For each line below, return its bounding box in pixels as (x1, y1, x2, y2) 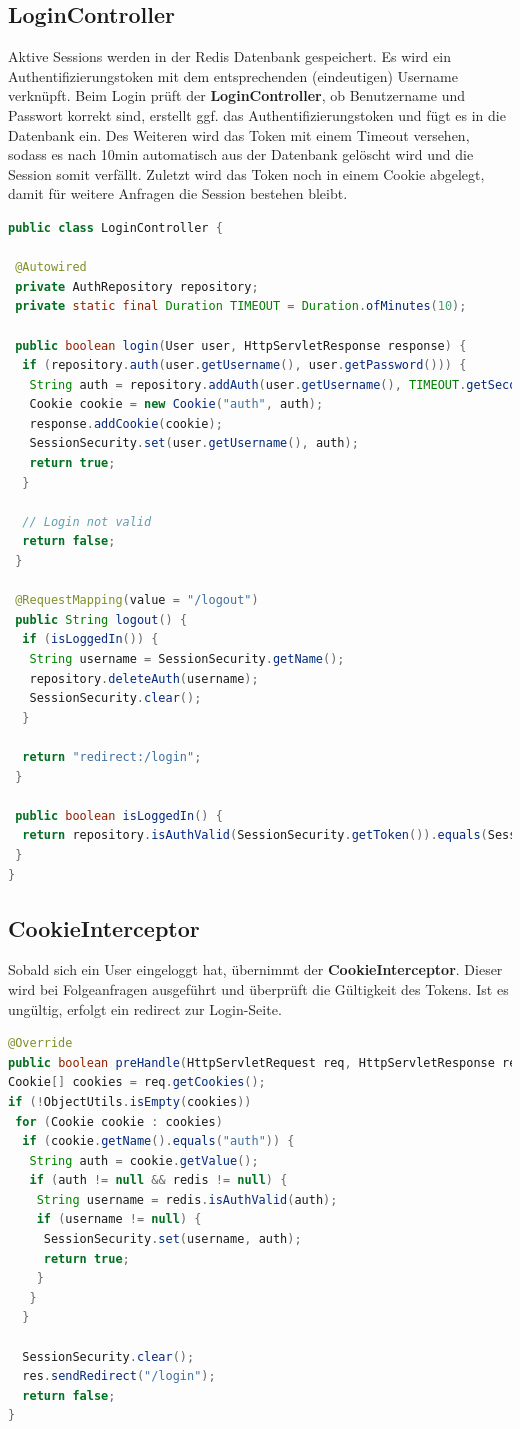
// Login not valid (22, 514, 152, 529)
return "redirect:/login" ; (22, 749, 202, 764)
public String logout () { (15, 612, 188, 627)
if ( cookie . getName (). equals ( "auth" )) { (22, 1134, 295, 1149)
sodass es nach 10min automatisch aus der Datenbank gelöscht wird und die (8, 144, 474, 165)
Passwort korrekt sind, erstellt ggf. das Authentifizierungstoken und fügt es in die (8, 104, 506, 125)
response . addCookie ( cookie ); (29, 416, 223, 431)
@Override (8, 1036, 73, 1051)
